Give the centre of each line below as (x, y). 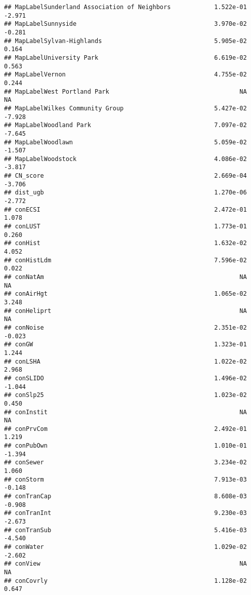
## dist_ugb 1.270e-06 (126, 193)
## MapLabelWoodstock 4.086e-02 (126, 159)
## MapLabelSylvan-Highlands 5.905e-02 (126, 41)
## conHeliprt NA (126, 311)
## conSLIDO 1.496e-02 (126, 378)
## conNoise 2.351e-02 (126, 327)
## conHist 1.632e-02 (126, 243)
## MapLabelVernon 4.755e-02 (126, 75)
